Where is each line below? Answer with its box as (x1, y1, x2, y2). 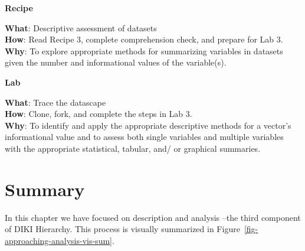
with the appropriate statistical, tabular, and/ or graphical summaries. (5, 142, 261, 154)
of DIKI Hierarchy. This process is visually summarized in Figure (5, 223, 240, 235)
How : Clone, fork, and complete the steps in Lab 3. (5, 107, 192, 120)
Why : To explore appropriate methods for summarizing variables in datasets (5, 44, 283, 57)
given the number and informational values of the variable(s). (5, 56, 227, 69)
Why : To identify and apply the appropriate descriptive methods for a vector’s (5, 119, 291, 131)
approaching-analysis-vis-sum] (5, 234, 112, 246)
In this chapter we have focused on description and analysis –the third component (5, 211, 301, 223)
